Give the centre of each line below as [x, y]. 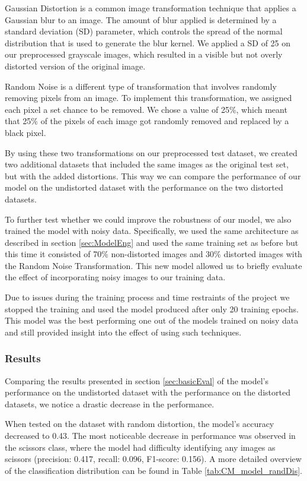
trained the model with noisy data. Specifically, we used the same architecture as [152, 231]
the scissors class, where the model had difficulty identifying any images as [140, 447]
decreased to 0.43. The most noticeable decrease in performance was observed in [150, 436]
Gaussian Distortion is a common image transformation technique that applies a [151, 8]
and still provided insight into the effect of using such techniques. [123, 332]
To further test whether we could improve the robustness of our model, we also [148, 219]
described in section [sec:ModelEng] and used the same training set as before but [152, 242]
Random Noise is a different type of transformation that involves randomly [141, 86]
